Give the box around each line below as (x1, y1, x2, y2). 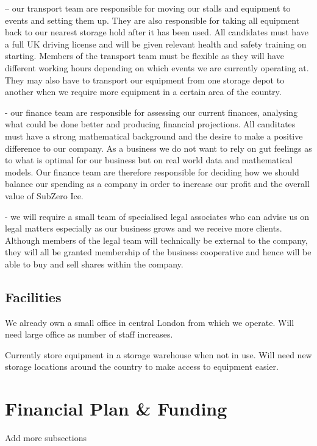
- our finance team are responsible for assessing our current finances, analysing (5, 105, 297, 118)
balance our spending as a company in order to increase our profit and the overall (5, 177, 310, 190)
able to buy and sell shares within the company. (5, 257, 183, 270)
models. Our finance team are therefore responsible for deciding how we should (5, 165, 299, 178)
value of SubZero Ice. (5, 189, 84, 202)
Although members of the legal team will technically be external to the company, (5, 233, 308, 246)
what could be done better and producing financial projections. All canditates (5, 118, 296, 130)
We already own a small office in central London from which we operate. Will (5, 316, 294, 328)
